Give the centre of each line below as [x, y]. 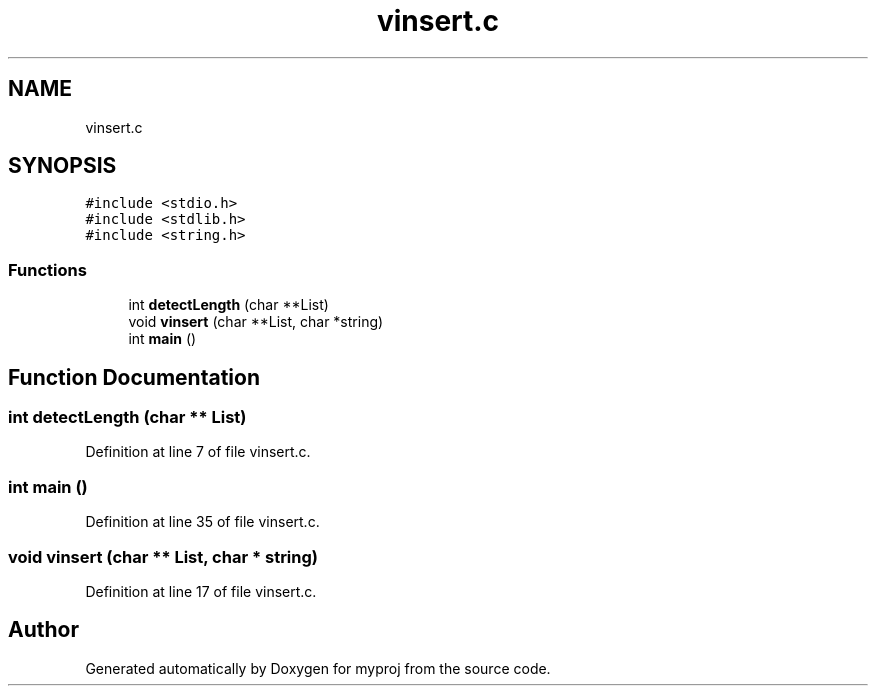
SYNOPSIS [62, 166]
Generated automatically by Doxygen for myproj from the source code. [318, 668]
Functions [47, 269]
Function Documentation [134, 377]
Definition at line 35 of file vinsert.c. [202, 522]
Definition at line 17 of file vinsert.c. [201, 591]
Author [43, 630]
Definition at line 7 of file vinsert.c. [198, 452]
